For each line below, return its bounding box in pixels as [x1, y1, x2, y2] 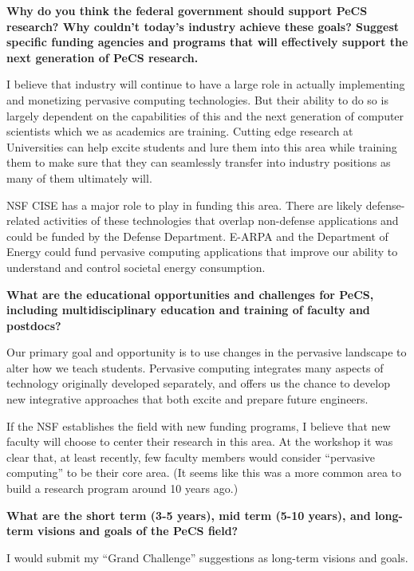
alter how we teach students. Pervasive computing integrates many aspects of [6, 359, 384, 376]
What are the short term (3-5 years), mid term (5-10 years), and [6, 506, 371, 523]
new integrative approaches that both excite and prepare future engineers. [6, 391, 369, 408]
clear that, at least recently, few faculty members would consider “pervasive [6, 448, 376, 465]
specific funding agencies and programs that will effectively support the [6, 33, 408, 50]
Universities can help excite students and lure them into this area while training [6, 138, 397, 155]
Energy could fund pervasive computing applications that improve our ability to [6, 243, 398, 260]
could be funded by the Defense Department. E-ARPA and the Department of [6, 227, 388, 244]
